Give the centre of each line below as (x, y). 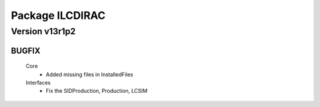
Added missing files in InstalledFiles (89, 74)
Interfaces (38, 82)
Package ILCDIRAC (58, 15)
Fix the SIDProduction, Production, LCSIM (97, 91)
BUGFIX (26, 51)
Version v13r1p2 (43, 31)
